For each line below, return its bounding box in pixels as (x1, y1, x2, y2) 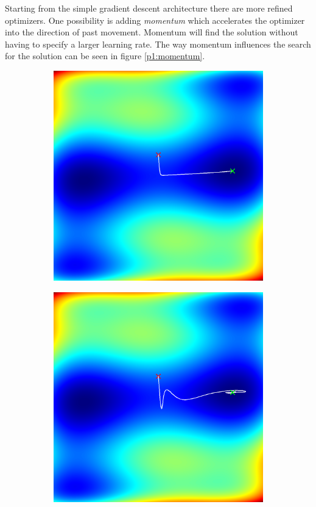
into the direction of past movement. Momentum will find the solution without (5, 26, 298, 38)
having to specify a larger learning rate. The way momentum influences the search (5, 37, 311, 50)
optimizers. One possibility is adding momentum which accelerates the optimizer (5, 13, 305, 26)
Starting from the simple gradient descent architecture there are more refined (5, 2, 293, 14)
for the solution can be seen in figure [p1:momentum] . (5, 49, 205, 62)
